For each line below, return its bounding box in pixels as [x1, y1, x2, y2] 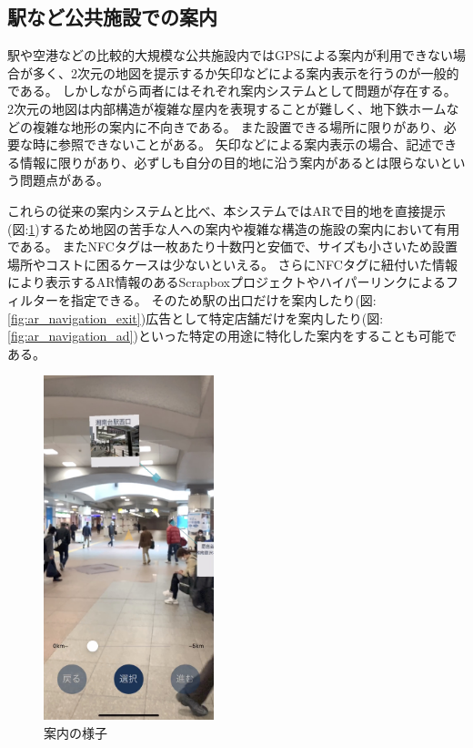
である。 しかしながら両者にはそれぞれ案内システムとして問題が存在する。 [7, 81, 457, 100]
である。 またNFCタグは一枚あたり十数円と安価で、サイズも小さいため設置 [7, 237, 458, 256]
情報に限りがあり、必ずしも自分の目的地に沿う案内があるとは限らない [19, 152, 440, 171]
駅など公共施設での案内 [7, 3, 217, 31]
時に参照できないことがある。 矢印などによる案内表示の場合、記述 [32, 135, 432, 154]
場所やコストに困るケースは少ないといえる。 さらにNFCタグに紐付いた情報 [7, 254, 458, 273]
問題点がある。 [19, 170, 109, 190]
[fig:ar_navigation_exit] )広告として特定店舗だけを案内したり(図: [7, 308, 384, 327]
